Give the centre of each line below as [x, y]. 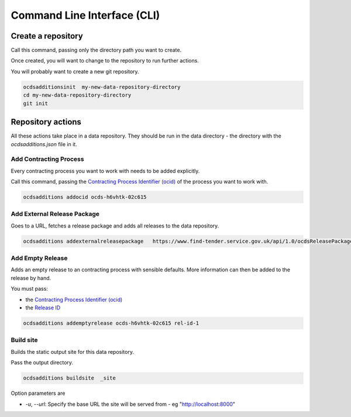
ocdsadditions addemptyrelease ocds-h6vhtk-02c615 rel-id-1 [111, 323]
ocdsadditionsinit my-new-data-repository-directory [102, 87]
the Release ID [43, 308]
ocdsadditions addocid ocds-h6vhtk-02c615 [85, 197]
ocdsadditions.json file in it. [44, 144]
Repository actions [46, 122]
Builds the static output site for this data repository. [73, 351]
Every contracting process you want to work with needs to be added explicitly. [105, 171]
